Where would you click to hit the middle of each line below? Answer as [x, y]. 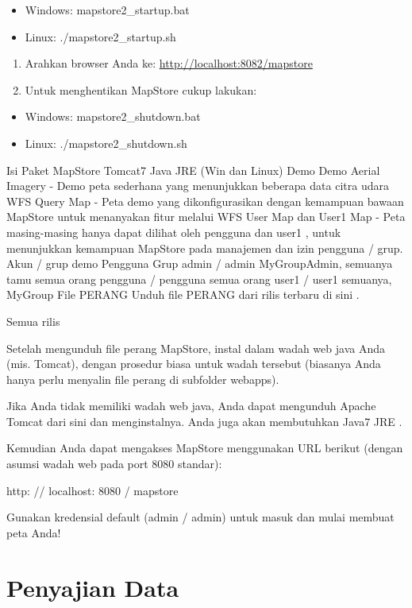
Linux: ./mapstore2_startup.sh [100, 36]
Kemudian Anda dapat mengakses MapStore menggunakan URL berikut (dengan [205, 448]
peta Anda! [34, 532]
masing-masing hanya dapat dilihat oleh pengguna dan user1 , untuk [174, 232]
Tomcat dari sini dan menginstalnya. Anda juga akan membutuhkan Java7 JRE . [204, 421]
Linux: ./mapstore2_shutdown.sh [106, 143]
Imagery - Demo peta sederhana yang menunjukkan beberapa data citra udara [198, 186]
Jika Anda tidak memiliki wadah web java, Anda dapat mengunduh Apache [191, 406]
